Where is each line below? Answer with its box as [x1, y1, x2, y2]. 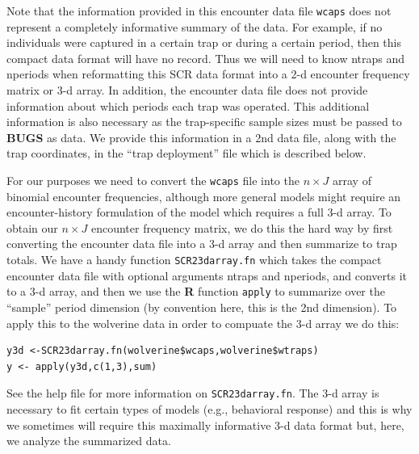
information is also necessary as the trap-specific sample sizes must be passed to [6, 113, 402, 130]
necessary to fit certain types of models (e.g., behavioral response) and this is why [6, 400, 413, 417]
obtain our [6, 219, 58, 236]
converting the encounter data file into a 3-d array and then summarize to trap [6, 235, 397, 252]
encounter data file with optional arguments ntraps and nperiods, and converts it [6, 267, 407, 284]
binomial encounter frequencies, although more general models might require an [6, 187, 401, 204]
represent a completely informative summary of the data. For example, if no [6, 18, 383, 35]
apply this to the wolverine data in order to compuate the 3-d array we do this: [6, 314, 400, 331]
